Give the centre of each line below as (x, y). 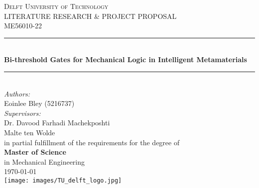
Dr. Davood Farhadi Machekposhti (57, 123)
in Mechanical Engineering (45, 161)
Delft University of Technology (56, 6)
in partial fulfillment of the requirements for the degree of (92, 142)
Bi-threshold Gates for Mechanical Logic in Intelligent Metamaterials (126, 59)
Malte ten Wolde (30, 132)
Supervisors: (22, 113)
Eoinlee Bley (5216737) (39, 103)
